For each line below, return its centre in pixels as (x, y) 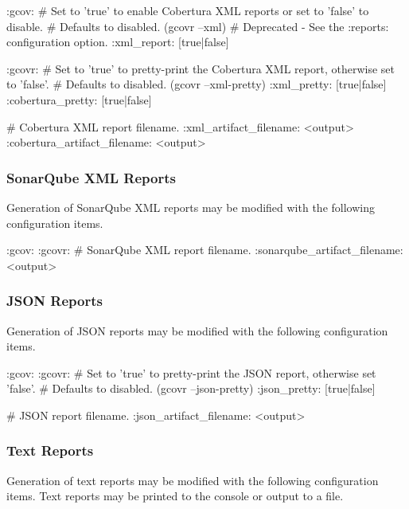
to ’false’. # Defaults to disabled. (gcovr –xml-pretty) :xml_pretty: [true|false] (197, 84)
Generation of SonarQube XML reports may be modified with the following (191, 207)
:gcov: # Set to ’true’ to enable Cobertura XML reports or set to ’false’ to (188, 10)
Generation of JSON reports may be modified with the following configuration (197, 330)
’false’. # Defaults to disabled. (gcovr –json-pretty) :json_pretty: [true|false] (191, 388)
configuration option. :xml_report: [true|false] (118, 42)
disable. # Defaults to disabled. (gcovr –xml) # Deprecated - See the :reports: (198, 26)
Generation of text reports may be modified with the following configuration (193, 480)
